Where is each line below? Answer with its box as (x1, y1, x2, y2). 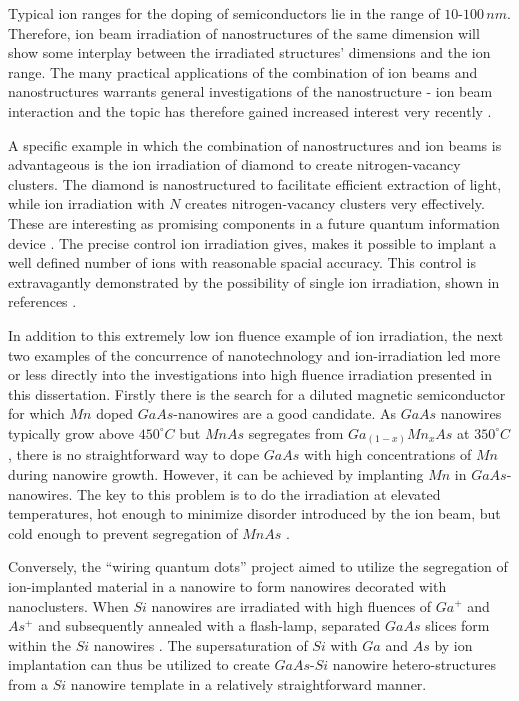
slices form (425, 615, 490, 636)
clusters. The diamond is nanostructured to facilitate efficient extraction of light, (8, 173, 502, 194)
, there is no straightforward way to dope (8, 444, 260, 465)
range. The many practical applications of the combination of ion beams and (8, 61, 478, 82)
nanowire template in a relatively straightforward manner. (70, 673, 427, 694)
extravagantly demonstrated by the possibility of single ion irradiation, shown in (8, 271, 500, 292)
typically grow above (8, 422, 135, 443)
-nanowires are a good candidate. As (173, 403, 396, 424)
